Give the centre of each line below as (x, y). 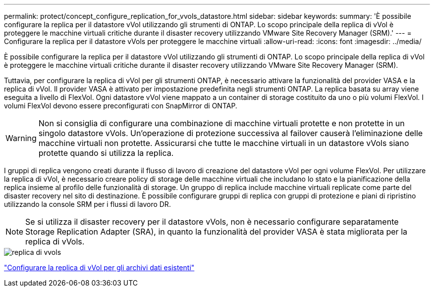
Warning (21, 138)
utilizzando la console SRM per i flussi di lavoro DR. (87, 204)
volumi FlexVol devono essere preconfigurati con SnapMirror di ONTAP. (121, 106)
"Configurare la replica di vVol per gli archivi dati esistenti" (99, 267)
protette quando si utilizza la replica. (106, 153)
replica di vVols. (55, 242)
